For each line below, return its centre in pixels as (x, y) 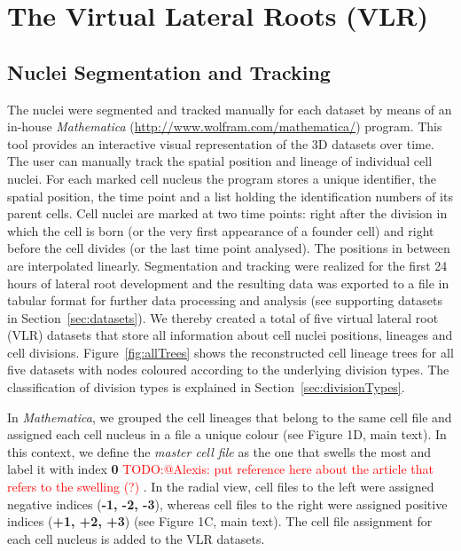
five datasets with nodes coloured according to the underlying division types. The (228, 370)
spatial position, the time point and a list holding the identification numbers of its (230, 196)
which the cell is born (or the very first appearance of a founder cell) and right (221, 230)
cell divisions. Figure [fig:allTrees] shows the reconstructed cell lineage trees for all (230, 352)
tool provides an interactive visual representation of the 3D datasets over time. (221, 143)
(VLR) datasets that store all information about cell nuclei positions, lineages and (230, 335)
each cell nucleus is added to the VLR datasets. (136, 538)
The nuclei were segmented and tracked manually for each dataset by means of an (230, 109)
